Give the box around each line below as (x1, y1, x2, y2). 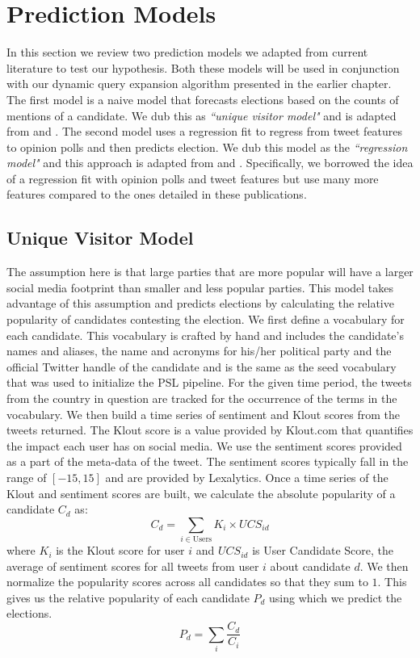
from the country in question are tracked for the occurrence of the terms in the (6, 390, 397, 407)
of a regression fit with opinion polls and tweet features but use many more (6, 170, 379, 187)
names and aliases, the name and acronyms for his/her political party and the (6, 342, 392, 359)
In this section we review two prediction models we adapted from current (6, 44, 368, 61)
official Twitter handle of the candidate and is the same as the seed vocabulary (6, 358, 397, 375)
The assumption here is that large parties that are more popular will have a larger (6, 263, 414, 280)
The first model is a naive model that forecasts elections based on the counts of (6, 90, 399, 107)
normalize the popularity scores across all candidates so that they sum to (6, 573, 368, 590)
